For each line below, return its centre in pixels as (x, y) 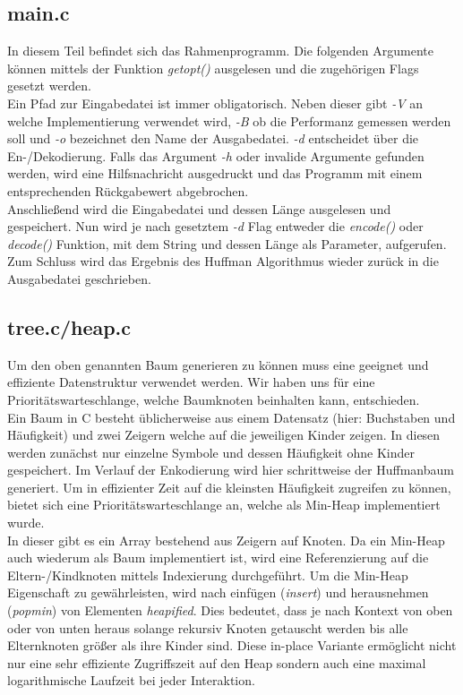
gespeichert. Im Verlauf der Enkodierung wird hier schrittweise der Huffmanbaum (231, 470)
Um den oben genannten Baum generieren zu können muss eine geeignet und (218, 364)
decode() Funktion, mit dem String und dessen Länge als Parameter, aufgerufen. (227, 243)
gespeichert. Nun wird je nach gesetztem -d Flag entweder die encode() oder (215, 226)
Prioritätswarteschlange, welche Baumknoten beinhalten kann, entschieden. (214, 399)
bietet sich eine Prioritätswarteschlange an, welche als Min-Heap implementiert (224, 505)
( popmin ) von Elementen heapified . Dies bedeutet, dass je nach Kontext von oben (230, 610)
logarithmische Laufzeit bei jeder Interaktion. (131, 680)
